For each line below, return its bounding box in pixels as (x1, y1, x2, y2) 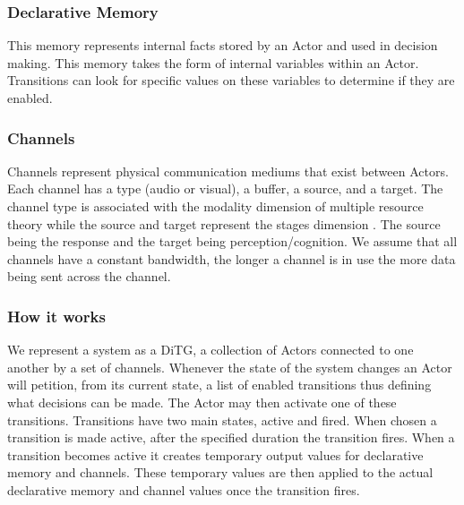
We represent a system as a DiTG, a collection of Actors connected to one (7, 340, 414, 359)
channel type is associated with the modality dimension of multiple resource (7, 197, 424, 215)
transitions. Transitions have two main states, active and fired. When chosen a (7, 410, 437, 429)
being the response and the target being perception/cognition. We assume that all (7, 232, 458, 251)
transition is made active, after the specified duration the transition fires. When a (7, 428, 455, 447)
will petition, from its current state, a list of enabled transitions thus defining (7, 375, 432, 394)
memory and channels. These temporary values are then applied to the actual (7, 463, 434, 482)
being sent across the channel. (7, 267, 171, 286)
